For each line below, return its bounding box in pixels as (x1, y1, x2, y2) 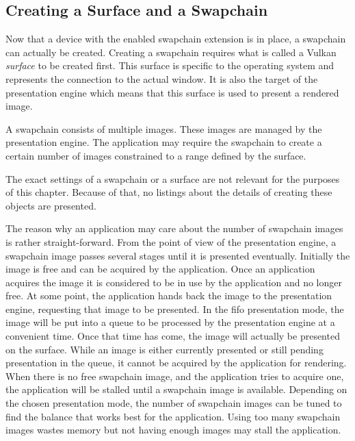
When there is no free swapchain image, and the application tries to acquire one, (5, 368, 344, 383)
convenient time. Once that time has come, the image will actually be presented (5, 329, 340, 343)
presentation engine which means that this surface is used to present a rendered (5, 85, 339, 99)
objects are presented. (5, 198, 96, 212)
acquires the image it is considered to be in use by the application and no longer (5, 275, 342, 289)
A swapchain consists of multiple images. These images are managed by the (5, 121, 322, 136)
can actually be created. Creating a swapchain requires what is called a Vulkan (5, 45, 337, 59)
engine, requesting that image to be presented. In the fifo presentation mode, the (5, 301, 344, 316)
